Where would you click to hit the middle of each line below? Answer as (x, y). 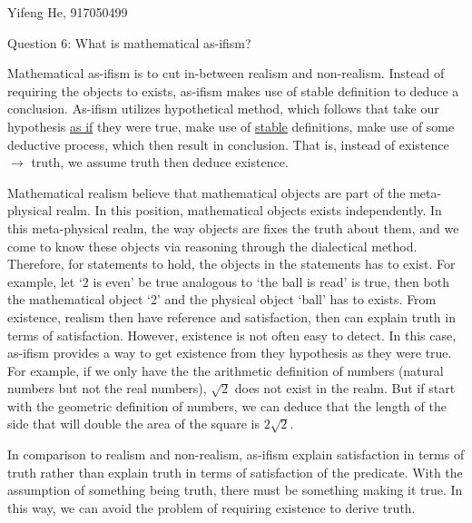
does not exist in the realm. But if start (345, 388)
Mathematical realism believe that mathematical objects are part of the (206, 192)
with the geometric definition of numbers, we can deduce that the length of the (227, 405)
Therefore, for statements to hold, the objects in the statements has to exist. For (231, 264)
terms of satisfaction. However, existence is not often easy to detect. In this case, (232, 335)
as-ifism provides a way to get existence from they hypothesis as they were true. (230, 353)
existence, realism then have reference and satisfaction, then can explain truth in (231, 316)
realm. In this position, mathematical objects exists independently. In (249, 210)
